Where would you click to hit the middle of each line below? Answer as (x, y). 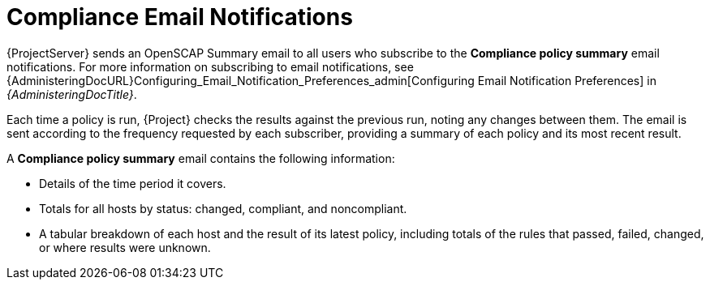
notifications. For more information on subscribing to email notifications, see (210, 66)
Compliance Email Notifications (180, 17)
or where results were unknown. (125, 247)
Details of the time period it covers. (133, 183)
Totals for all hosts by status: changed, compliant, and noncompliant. (223, 208)
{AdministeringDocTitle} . (72, 94)
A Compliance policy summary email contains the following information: (201, 158)
